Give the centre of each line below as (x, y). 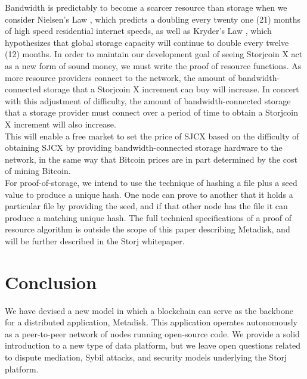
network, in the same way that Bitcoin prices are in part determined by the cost (151, 159)
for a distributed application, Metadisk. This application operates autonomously (151, 322)
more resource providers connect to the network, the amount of (120, 77)
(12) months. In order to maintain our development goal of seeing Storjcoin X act (154, 54)
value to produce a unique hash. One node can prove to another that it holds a (149, 194)
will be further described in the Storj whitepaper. (95, 240)
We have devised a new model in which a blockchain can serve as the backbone (149, 310)
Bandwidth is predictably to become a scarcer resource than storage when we (146, 7)
